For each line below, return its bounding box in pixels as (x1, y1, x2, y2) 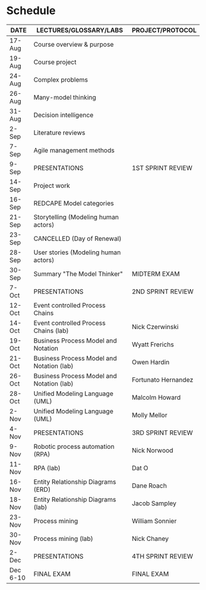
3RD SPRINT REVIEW (131, 428, 193, 437)
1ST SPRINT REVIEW (131, 163, 193, 172)
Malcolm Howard (131, 393, 181, 402)
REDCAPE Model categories (33, 199, 115, 208)
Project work (33, 181, 71, 190)
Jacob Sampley (131, 499, 177, 507)
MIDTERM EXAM (131, 270, 180, 278)
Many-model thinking (33, 93, 96, 101)
